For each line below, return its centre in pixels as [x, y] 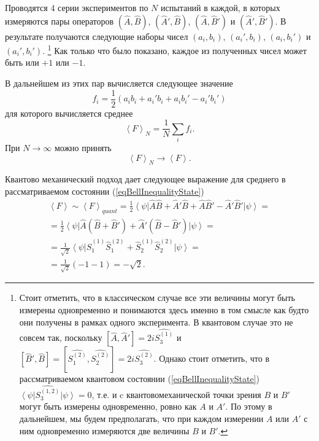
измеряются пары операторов [60, 21]
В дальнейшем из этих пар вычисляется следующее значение [119, 83]
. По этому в [249, 406]
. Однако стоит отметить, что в [211, 358]
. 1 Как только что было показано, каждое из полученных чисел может [175, 49]
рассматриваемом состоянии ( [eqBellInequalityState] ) [105, 191]
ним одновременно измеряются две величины [104, 430]
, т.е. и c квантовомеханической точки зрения [176, 394]
